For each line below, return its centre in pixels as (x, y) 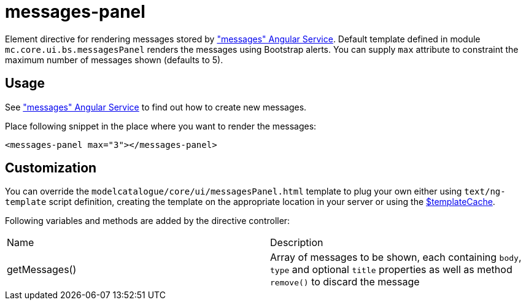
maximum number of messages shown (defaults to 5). (114, 60)
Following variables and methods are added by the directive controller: (148, 221)
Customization (51, 168)
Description (297, 243)
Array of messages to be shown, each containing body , (396, 257)
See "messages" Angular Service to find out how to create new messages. (156, 107)
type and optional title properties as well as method (391, 270)
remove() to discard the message (345, 282)
